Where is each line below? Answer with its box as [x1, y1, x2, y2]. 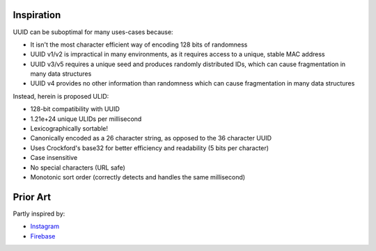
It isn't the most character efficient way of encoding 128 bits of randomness [30, 40, 248, 49]
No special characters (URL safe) [30, 163, 125, 172]
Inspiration [13, 9, 61, 21]
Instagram [30, 222, 59, 231]
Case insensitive [30, 154, 78, 162]
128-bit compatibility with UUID [30, 105, 120, 113]
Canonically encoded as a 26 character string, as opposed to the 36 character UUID [30, 134, 272, 143]
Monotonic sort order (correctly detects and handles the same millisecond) [30, 172, 246, 181]
